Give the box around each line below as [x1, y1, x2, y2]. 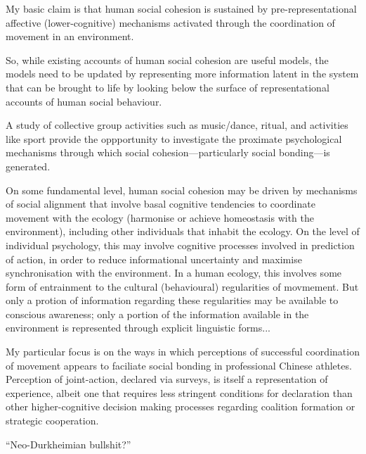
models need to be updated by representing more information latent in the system [6, 66, 359, 81]
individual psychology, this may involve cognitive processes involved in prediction [6, 237, 355, 252]
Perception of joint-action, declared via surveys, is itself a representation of [6, 372, 328, 386]
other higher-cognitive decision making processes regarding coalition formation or [6, 399, 355, 414]
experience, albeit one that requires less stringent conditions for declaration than [6, 385, 353, 400]
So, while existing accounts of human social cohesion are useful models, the [6, 52, 329, 67]
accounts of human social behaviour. [6, 94, 162, 108]
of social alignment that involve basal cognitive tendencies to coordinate [6, 196, 315, 211]
